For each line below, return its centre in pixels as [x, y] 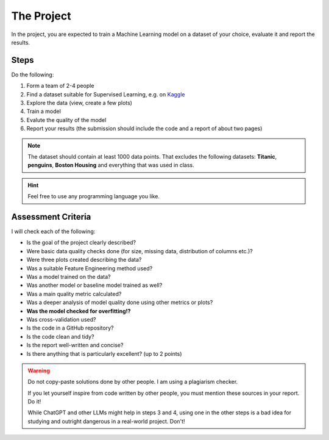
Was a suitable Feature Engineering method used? [90, 268]
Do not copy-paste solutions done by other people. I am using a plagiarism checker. [133, 382]
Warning [39, 370]
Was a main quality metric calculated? [74, 294]
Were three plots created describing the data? [84, 260]
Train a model [44, 111]
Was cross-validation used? [61, 319]
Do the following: [33, 74]
